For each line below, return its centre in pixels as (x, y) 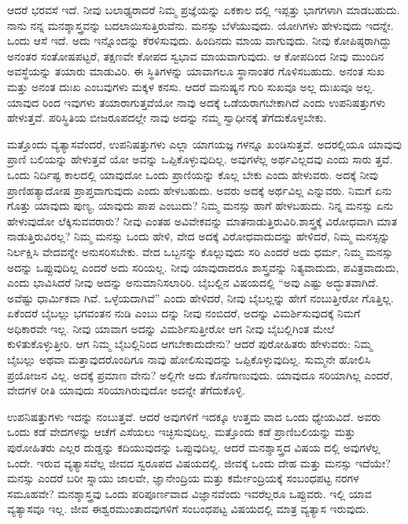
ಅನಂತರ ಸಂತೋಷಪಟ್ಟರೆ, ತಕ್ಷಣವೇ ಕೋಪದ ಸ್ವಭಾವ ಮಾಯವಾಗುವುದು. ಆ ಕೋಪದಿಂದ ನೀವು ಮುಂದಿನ (196, 55)
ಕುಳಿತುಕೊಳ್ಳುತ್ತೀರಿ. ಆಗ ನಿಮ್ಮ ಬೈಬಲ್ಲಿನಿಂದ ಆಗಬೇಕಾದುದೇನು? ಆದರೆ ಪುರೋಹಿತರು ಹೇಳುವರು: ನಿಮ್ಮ (190, 344)
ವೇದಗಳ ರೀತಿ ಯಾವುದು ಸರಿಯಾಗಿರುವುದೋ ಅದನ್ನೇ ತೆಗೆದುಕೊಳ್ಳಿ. (126, 390)
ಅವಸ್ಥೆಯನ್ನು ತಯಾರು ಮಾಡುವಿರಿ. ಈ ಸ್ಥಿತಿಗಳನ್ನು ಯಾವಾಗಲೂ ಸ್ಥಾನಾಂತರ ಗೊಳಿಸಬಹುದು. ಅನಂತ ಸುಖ (196, 71)
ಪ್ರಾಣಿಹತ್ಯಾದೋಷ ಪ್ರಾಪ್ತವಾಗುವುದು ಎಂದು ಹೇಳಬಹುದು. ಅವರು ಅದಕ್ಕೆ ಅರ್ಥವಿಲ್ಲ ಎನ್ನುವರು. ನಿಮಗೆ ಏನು (200, 190)
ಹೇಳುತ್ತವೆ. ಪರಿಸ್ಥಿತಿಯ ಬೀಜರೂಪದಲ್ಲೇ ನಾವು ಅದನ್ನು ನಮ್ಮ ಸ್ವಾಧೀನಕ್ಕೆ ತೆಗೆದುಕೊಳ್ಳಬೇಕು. (167, 117)
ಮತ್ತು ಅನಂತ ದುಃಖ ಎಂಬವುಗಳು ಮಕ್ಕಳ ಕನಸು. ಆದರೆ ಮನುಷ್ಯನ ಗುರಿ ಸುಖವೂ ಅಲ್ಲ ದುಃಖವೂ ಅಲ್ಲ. (191, 86)
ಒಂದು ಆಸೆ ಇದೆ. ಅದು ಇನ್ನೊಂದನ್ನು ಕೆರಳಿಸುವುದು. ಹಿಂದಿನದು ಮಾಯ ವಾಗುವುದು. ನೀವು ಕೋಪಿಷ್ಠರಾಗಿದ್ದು (199, 40)
